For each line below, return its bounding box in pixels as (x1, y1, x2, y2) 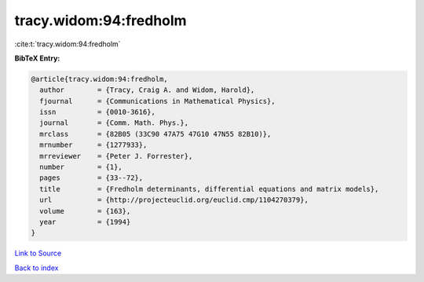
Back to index (14, 263, 59, 273)
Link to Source (14, 248, 62, 258)
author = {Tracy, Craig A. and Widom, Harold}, (39, 86, 255, 94)
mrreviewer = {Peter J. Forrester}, (39, 152, 193, 160)
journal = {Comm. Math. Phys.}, (39, 119, 188, 127)
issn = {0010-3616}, (39, 108, 156, 117)
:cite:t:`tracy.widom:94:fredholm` (14, 39, 121, 49)
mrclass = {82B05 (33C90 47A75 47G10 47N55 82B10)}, (39, 130, 272, 138)
